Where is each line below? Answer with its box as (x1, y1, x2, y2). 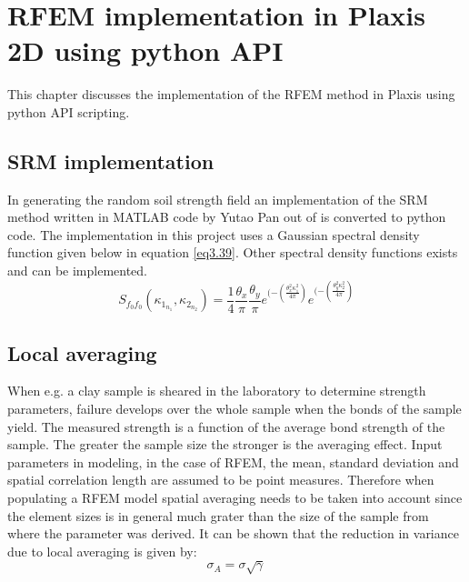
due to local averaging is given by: (7, 541, 197, 560)
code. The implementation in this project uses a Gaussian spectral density (7, 225, 420, 244)
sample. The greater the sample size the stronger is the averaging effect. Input (7, 435, 443, 454)
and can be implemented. (7, 261, 147, 280)
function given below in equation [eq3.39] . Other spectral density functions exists (7, 243, 458, 262)
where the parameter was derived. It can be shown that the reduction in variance (7, 524, 459, 543)
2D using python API (7, 32, 284, 69)
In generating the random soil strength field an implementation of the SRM (7, 189, 428, 208)
